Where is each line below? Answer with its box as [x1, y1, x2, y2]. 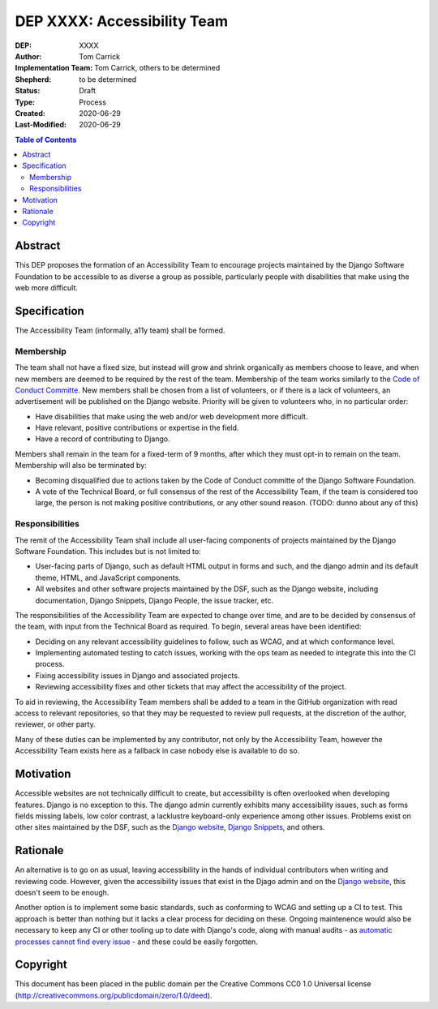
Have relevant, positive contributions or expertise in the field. [35, 423, 239, 433]
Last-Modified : [15, 120, 67, 130]
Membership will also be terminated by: [15, 461, 148, 470]
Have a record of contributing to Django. [35, 434, 170, 444]
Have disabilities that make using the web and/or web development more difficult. [35, 411, 308, 421]
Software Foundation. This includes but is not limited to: [15, 546, 202, 556]
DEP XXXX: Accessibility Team [15, 12, 229, 30]
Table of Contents [15, 135, 77, 144]
